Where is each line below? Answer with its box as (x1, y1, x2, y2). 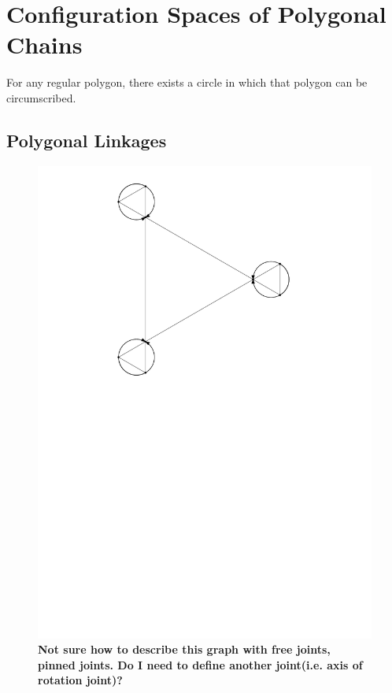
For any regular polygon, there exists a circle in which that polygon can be (6, 74, 368, 91)
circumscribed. (6, 89, 76, 106)
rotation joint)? (38, 672, 123, 688)
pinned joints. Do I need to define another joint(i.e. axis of (38, 656, 363, 673)
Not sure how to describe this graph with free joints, (38, 641, 331, 658)
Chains (6, 28, 83, 61)
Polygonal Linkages (6, 128, 167, 152)
